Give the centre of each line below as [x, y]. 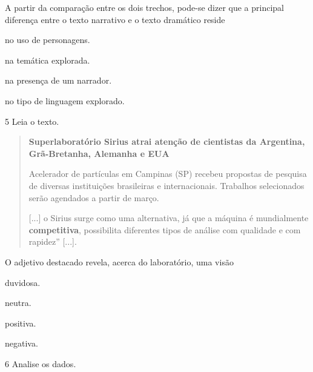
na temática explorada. [48, 60]
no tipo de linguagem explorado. [65, 100]
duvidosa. [23, 282]
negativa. [21, 343]
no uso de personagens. [48, 40]
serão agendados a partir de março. [94, 197]
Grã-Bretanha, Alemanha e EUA [99, 153]
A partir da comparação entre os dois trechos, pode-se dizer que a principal [145, 7]
